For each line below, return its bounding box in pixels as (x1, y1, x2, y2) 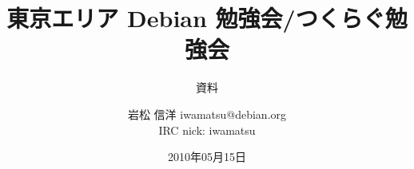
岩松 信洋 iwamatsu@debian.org (127, 105, 287, 122)
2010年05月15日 (168, 148, 246, 165)
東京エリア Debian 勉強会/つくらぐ (6, 2, 385, 34)
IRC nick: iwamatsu (158, 121, 256, 138)
